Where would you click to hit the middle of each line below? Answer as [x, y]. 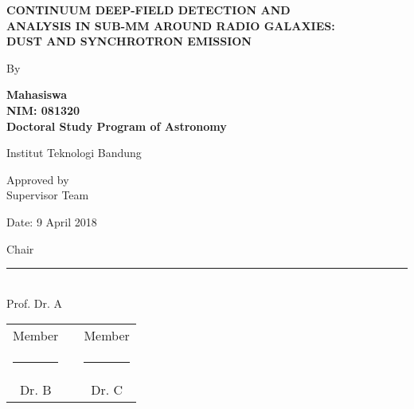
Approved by [38, 179]
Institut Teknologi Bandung [74, 153]
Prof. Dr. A [35, 303]
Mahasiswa [37, 94]
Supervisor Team [48, 195]
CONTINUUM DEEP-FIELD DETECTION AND [148, 10]
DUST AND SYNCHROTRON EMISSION [129, 41]
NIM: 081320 [43, 110]
